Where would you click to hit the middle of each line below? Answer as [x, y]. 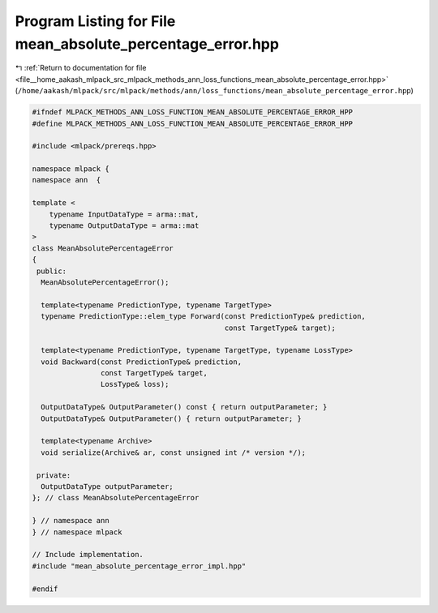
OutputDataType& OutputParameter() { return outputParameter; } [171, 418]
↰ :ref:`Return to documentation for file [81, 68]
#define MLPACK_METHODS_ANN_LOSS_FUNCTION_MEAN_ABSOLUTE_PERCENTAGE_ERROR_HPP [192, 123]
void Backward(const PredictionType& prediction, [142, 362]
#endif [45, 589]
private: [54, 475]
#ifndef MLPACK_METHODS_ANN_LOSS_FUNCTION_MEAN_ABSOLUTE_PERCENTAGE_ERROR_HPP [192, 112]
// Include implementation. [88, 555]
